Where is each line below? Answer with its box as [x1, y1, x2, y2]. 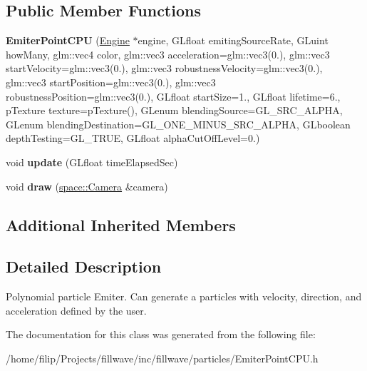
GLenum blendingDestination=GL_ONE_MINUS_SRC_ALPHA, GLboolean [6, 116, 351, 131]
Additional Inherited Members [6, 213, 236, 235]
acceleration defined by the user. [6, 303, 147, 317]
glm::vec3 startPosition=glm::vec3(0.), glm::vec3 [6, 74, 216, 89]
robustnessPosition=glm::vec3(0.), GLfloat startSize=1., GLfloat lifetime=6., [6, 88, 341, 103]
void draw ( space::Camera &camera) [6, 178, 168, 193]
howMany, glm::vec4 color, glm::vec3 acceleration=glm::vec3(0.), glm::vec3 [6, 46, 330, 61]
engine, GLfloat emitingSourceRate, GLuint [138, 33, 329, 48]
